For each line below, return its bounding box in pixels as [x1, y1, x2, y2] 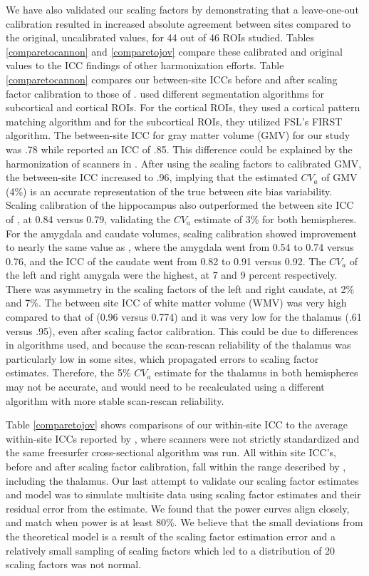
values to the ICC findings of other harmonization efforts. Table [6, 58, 284, 73]
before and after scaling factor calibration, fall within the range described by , [6, 459, 346, 473]
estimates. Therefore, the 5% [6, 365, 131, 380]
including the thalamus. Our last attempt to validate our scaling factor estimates [6, 473, 359, 488]
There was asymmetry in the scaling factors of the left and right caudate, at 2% [6, 281, 355, 296]
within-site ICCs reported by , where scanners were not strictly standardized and [6, 431, 360, 446]
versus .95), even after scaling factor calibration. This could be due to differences [6, 323, 358, 338]
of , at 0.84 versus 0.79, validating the [6, 211, 171, 226]
